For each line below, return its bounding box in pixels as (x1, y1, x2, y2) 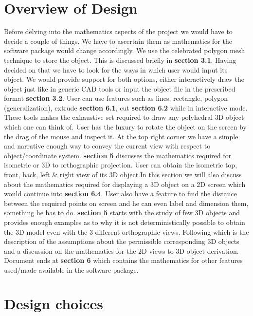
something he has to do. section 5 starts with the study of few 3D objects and (4, 207, 240, 218)
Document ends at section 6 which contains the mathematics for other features (4, 255, 243, 265)
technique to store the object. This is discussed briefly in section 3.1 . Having (4, 55, 236, 65)
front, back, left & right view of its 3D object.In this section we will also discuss (4, 169, 242, 180)
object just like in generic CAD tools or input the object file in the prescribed (4, 83, 235, 93)
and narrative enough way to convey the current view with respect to (4, 141, 211, 151)
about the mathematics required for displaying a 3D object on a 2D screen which (4, 179, 246, 189)
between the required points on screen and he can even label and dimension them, (4, 198, 249, 208)
